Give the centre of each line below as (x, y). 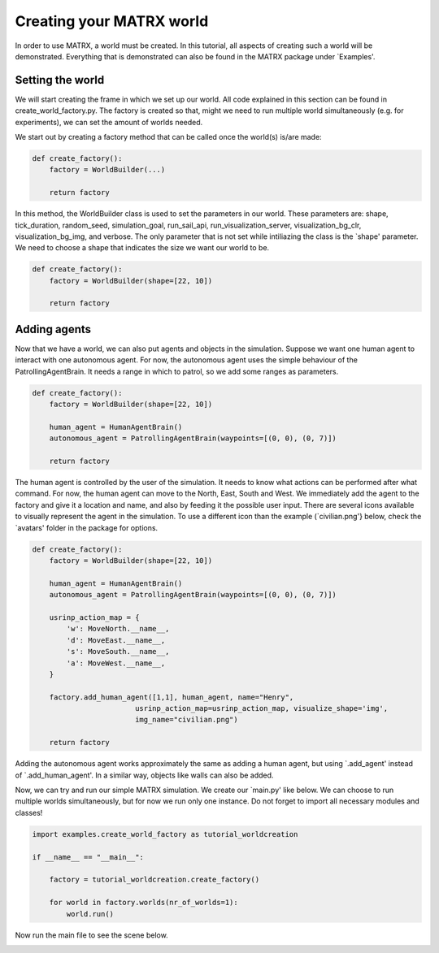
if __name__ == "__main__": (88, 857)
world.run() (90, 914)
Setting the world (60, 80)
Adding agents (53, 329)
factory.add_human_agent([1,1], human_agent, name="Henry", (172, 697)
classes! (29, 812)
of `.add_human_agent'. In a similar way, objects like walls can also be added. (144, 775)
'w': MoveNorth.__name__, (118, 629)
